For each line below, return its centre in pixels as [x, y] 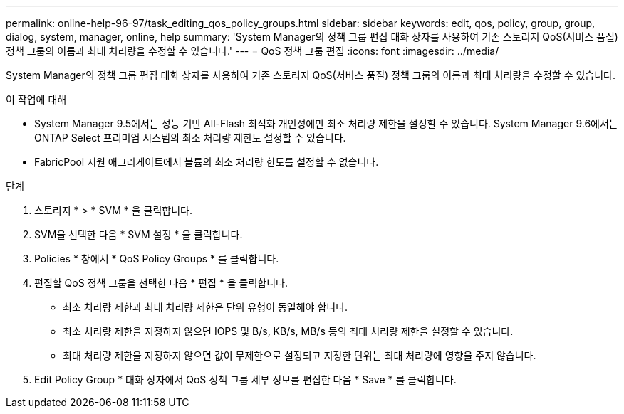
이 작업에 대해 [36, 99]
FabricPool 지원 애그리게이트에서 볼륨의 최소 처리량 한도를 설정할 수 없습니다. [207, 162]
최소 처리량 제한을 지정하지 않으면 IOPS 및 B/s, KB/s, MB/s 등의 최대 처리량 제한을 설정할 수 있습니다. [288, 331]
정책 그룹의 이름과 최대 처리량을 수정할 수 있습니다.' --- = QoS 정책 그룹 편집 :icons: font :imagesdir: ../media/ [253, 51]
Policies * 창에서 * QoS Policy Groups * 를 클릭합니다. [157, 259]
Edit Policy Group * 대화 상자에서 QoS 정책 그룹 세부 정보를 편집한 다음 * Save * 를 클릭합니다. [245, 379]
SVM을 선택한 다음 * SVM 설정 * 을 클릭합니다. [139, 234]
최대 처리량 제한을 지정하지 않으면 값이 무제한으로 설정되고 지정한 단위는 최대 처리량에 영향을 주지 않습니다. [300, 355]
